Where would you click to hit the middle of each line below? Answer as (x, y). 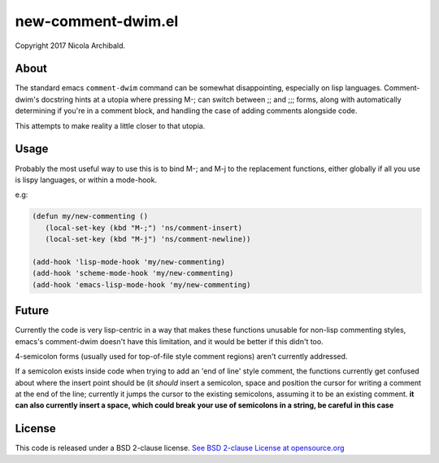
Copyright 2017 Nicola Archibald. (70, 46)
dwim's (27, 99)
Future (32, 310)
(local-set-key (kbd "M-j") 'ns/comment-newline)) (148, 239)
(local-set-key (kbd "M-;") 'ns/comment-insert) (144, 227)
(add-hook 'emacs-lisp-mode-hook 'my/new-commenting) (141, 284)
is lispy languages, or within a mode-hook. (86, 180)
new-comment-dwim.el (97, 21)
